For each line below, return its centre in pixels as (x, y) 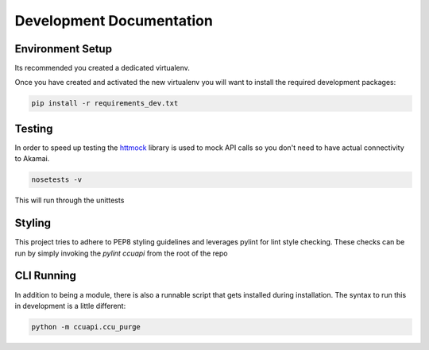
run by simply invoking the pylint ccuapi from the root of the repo (121, 253)
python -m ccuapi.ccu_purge (86, 327)
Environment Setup (64, 49)
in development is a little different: (70, 306)
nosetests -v (57, 180)
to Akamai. (32, 159)
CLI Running (46, 276)
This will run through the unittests (70, 200)
